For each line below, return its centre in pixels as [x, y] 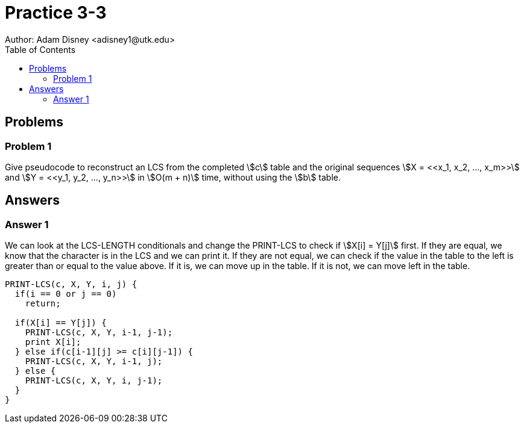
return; [43, 304]
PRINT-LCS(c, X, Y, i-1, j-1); [99, 333]
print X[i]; [53, 342]
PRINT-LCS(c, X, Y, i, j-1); [94, 381]
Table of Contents [40, 49]
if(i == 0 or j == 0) [66, 294]
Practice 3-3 [56, 13]
